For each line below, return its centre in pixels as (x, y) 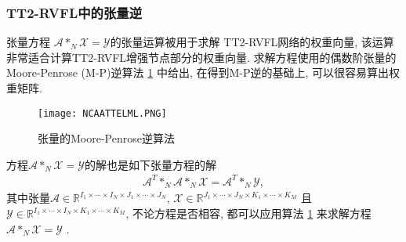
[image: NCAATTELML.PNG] (102, 113)
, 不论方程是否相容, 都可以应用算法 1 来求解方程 (248, 213)
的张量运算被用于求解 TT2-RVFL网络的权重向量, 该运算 (252, 42)
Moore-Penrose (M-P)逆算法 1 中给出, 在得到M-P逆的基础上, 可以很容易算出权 (203, 72)
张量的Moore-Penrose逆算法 (106, 138)
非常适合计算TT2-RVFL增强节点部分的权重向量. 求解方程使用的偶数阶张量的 (201, 57)
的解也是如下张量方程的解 (150, 164)
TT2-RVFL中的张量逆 (74, 12)
